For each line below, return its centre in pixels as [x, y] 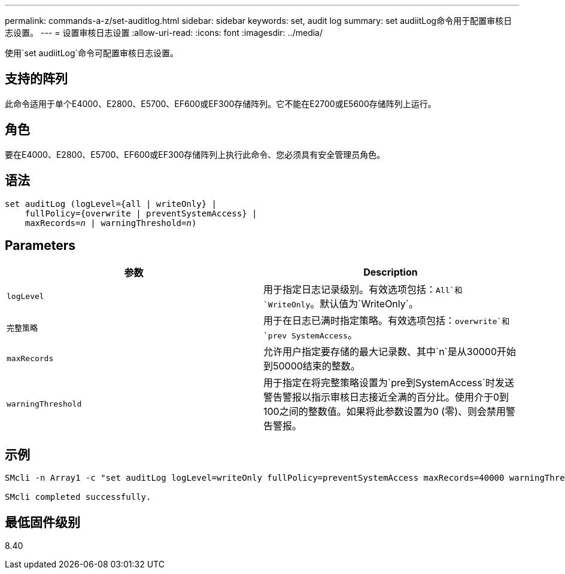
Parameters [40, 245]
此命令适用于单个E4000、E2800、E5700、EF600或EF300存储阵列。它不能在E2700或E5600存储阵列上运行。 [221, 103]
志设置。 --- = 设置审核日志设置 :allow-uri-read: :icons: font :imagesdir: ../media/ [164, 33]
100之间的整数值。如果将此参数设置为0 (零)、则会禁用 [385, 412]
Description [391, 272]
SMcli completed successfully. [78, 497]
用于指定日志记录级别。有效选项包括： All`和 [363, 290]
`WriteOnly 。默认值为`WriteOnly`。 [341, 304]
